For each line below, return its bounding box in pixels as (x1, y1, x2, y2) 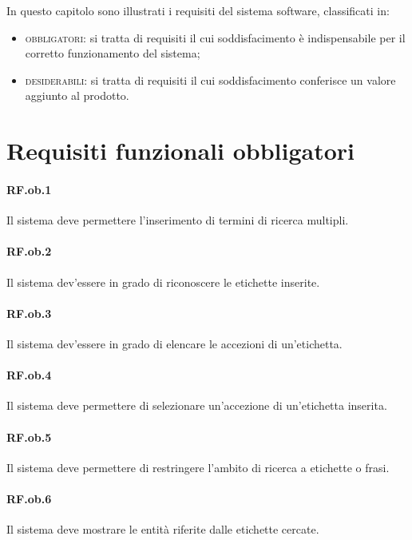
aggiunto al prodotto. (25, 87, 129, 104)
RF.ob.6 (6, 490, 52, 506)
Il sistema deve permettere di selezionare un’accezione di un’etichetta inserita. (6, 397, 387, 414)
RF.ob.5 (6, 428, 52, 445)
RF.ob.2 (6, 243, 52, 260)
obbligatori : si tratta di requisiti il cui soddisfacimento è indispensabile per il (25, 29, 406, 46)
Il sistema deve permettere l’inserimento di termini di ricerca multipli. (6, 212, 349, 228)
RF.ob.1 (6, 181, 52, 197)
